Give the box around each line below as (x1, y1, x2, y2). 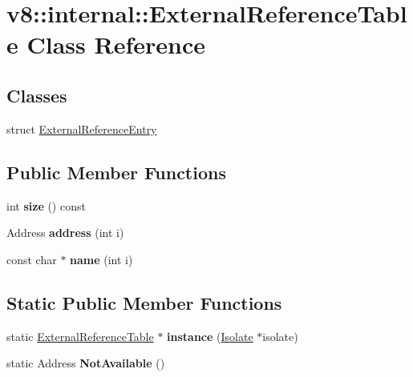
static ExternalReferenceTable (6, 327, 154, 344)
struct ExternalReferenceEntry (6, 120, 157, 137)
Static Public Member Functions (6, 290, 282, 315)
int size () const (6, 197, 86, 214)
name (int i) (70, 251, 133, 267)
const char (6, 251, 57, 267)
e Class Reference (6, 28, 205, 61)
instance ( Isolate (167, 327, 253, 344)
